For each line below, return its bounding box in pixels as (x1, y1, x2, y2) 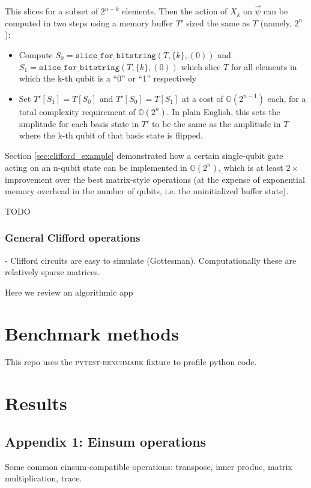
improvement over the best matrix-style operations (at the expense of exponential (5, 173, 305, 185)
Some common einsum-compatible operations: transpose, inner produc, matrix (5, 460, 292, 472)
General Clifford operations (5, 230, 140, 245)
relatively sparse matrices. (5, 266, 100, 278)
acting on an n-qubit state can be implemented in (5, 161, 187, 173)
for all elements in (231, 60, 297, 73)
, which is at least (218, 161, 283, 173)
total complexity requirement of (19, 105, 136, 118)
